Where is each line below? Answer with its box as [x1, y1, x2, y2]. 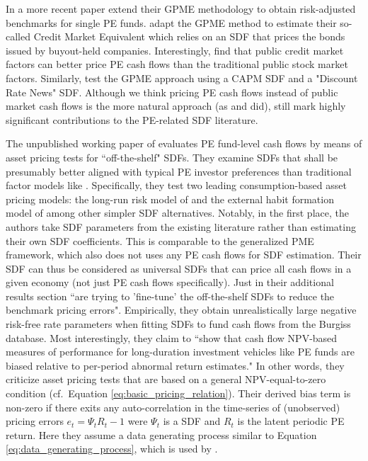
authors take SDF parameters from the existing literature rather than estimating [6, 219, 356, 234]
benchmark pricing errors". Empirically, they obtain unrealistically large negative [6, 302, 357, 317]
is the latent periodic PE [237, 414, 345, 428]
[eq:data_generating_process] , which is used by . [6, 441, 218, 456]
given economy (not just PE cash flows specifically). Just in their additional [6, 275, 334, 290]
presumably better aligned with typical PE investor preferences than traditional [6, 164, 352, 178]
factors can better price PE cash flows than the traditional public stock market [6, 57, 348, 72]
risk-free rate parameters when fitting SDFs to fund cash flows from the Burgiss [6, 317, 351, 331]
